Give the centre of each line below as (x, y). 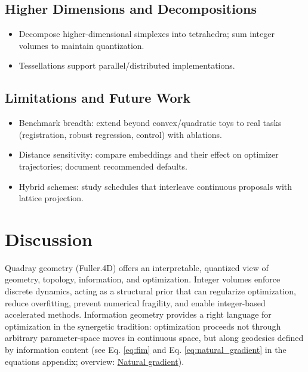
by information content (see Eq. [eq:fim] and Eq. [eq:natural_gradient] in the (146, 350)
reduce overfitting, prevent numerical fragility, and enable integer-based (135, 302)
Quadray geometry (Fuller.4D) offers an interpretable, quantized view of (137, 267)
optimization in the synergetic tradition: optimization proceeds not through (143, 326)
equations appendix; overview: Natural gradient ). (95, 361)
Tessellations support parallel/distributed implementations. (127, 65)
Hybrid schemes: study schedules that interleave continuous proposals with (155, 186)
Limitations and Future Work (98, 98)
